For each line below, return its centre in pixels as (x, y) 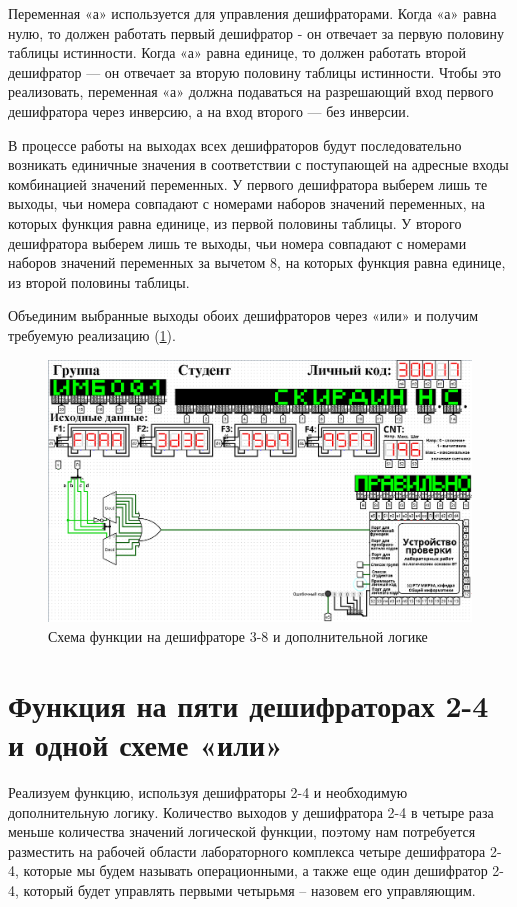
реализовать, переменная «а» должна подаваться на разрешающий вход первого (251, 91)
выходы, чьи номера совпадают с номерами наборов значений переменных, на (247, 203)
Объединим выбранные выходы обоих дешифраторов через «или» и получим (243, 315)
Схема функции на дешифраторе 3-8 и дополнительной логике (238, 636)
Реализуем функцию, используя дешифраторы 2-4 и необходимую (208, 791)
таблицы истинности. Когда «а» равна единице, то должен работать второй (237, 52)
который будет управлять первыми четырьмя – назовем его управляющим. (249, 889)
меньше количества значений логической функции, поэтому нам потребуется (242, 831)
